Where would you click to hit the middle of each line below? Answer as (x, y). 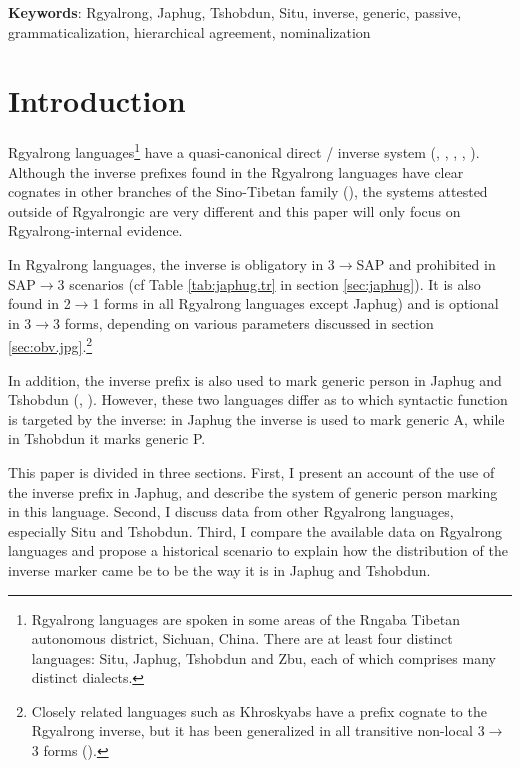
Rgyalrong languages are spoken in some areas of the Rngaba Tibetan (245, 618)
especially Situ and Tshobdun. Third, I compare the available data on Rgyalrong (255, 530)
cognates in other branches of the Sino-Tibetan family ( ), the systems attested (248, 191)
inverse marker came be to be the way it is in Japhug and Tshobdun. (219, 569)
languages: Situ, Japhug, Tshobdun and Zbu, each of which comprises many (263, 657)
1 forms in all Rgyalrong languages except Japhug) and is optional (295, 303)
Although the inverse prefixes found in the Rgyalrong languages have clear (236, 171)
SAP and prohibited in (426, 263)
